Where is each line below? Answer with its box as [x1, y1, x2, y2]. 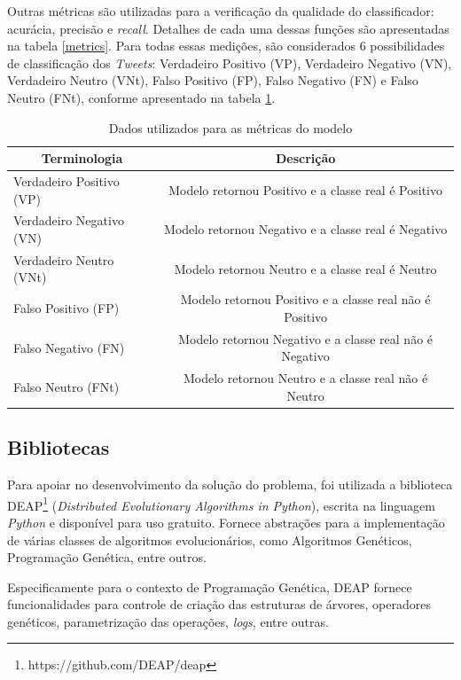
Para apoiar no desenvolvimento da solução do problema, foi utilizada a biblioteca [7, 475, 453, 494]
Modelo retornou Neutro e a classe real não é [184, 369, 428, 387]
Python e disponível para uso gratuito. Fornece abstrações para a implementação [7, 512, 445, 531]
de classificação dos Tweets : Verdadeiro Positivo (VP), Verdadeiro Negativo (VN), [7, 53, 452, 72]
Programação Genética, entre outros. [7, 548, 207, 567]
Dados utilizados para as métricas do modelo [108, 118, 353, 137]
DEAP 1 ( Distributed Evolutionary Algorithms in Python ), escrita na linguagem [7, 493, 435, 514]
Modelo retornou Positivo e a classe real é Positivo [168, 180, 443, 199]
